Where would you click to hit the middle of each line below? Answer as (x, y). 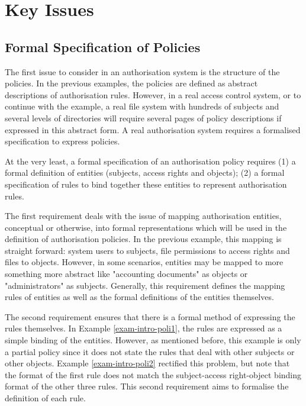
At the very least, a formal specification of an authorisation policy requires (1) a (150, 161)
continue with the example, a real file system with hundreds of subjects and (142, 106)
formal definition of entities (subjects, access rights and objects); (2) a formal (145, 173)
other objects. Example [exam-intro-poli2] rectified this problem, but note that (147, 363)
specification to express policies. (62, 141)
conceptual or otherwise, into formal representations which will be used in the (146, 227)
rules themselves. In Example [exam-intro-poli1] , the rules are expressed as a (144, 328)
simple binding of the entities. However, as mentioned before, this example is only (153, 340)
